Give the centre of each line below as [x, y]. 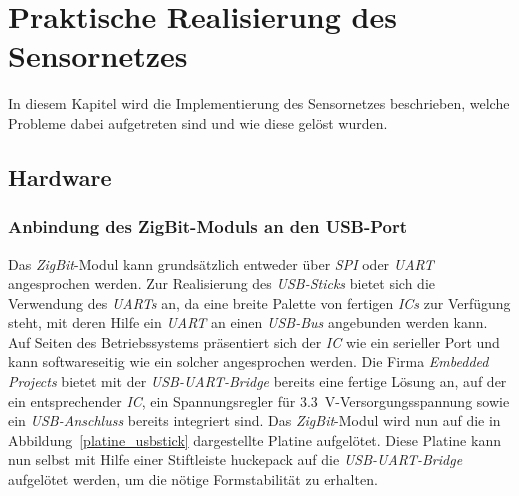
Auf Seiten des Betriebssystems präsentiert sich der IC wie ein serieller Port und [254, 341]
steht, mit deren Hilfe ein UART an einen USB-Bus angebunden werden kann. [248, 322]
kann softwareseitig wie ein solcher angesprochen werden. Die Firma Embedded [248, 361]
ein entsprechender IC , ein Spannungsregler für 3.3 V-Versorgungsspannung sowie [259, 400]
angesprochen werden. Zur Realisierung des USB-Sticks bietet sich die [221, 283]
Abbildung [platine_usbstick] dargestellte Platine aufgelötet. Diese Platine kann [254, 439]
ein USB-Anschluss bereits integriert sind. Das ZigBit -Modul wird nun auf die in [254, 420]
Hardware [60, 176]
